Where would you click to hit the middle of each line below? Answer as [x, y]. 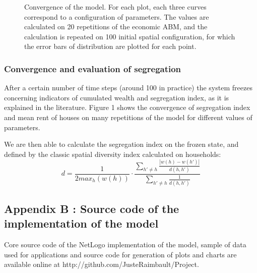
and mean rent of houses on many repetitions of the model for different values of [128, 117]
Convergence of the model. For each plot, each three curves [115, 7]
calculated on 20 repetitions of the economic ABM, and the [116, 26]
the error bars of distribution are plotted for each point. [110, 46]
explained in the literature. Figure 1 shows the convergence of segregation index [127, 107]
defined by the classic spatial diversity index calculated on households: [113, 154]
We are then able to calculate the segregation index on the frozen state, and [121, 144]
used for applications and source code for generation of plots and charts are [120, 254]
